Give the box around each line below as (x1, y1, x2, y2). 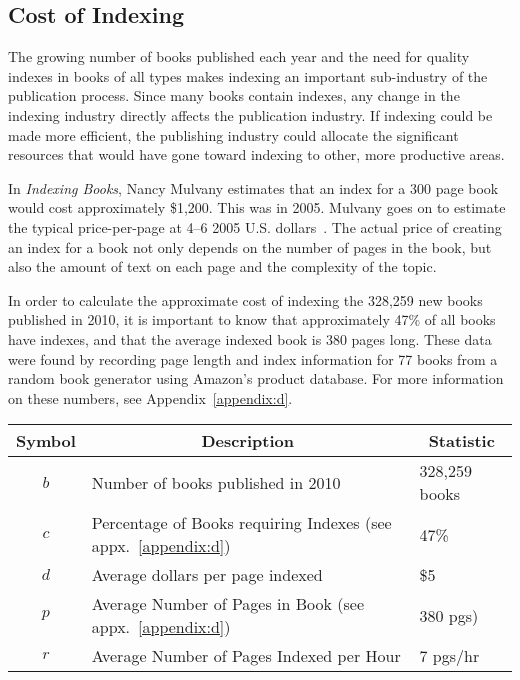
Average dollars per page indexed (91, 563, 323, 587)
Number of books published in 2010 (91, 470, 341, 494)
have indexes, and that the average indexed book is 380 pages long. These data (8, 328, 492, 349)
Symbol (16, 429, 76, 453)
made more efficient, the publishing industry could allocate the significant (8, 124, 459, 145)
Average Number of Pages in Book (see (91, 592, 365, 616)
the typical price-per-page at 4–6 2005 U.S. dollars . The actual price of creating (8, 216, 502, 237)
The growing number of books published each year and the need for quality (8, 46, 470, 67)
